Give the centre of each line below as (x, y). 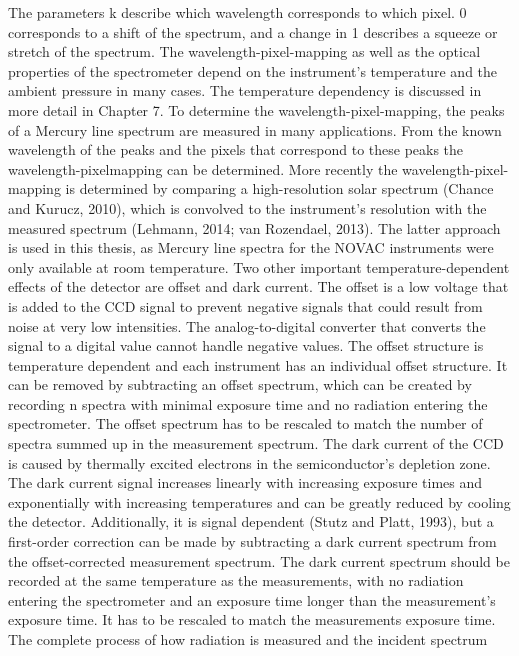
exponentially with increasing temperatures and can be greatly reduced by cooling (259, 501)
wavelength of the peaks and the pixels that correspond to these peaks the (236, 149)
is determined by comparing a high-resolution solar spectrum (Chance (279, 188)
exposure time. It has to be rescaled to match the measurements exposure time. (252, 619)
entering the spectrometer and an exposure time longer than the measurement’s (252, 599)
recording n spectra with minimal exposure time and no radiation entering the (248, 403)
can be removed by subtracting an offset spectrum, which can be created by (240, 384)
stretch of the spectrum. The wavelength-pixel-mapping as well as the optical (244, 51)
